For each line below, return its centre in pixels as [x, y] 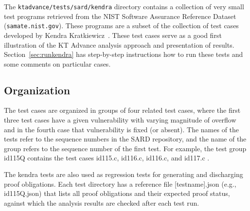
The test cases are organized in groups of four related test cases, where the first [122, 110]
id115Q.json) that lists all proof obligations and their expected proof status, [117, 193]
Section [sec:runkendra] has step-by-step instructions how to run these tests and [124, 54]
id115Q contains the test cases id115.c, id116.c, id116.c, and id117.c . [107, 158]
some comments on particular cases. [57, 63]
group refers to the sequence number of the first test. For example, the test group [125, 148]
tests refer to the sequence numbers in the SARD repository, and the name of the [125, 139]
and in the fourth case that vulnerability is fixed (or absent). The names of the [122, 129]
